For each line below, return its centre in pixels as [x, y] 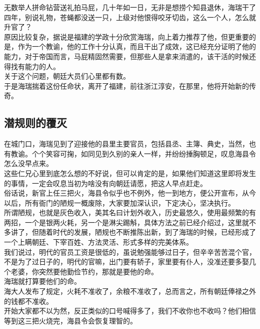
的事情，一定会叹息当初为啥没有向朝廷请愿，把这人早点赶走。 [105, 183]
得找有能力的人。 [32, 66]
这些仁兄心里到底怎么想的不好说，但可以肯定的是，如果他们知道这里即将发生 [130, 173]
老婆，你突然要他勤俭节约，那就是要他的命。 [84, 271]
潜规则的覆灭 [35, 123]
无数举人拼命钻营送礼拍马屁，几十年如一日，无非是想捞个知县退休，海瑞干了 [130, 7]
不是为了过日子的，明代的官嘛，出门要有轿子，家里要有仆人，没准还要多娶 [126, 262]
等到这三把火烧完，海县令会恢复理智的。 [70, 320]
